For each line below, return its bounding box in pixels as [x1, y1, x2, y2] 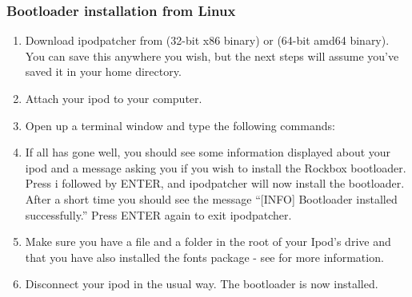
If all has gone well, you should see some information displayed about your [25, 144, 391, 160]
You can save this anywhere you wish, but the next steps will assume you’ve [25, 47, 399, 64]
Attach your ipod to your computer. [25, 90, 202, 106]
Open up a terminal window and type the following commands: [25, 117, 335, 133]
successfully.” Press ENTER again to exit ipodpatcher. [25, 206, 292, 223]
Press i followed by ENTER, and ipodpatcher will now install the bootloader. [25, 175, 405, 192]
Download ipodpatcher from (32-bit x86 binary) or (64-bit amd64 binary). [25, 32, 390, 49]
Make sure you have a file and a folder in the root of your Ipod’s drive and [25, 233, 391, 250]
